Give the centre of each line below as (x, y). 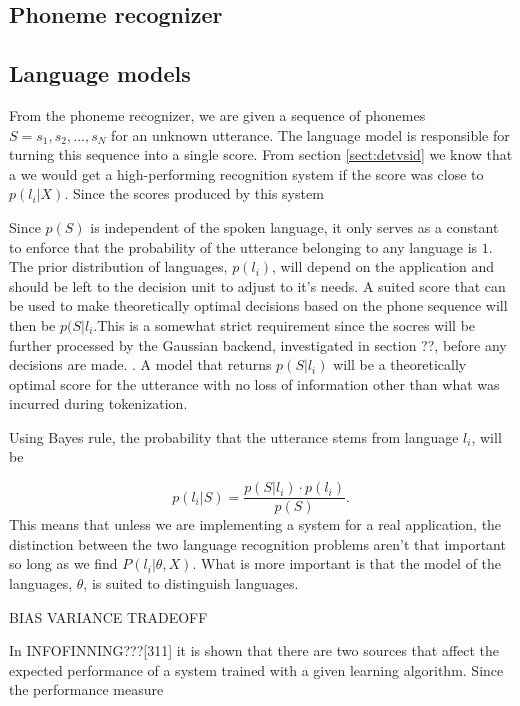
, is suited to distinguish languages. (191, 582)
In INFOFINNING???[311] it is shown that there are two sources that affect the (254, 650)
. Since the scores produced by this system (194, 193)
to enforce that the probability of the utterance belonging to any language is (243, 246)
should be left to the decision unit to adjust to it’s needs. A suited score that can (257, 285)
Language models (100, 73)
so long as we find (63, 563)
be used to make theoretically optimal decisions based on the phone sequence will (258, 305)
